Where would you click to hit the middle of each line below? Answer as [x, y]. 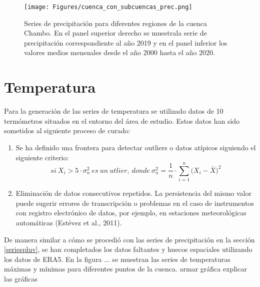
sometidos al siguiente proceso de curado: [67, 130]
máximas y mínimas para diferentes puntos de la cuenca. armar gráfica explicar [125, 269]
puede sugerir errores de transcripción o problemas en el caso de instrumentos [135, 203]
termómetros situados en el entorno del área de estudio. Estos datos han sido [122, 120]
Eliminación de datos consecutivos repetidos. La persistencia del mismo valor [133, 193]
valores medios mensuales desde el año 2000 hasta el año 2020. [119, 52]
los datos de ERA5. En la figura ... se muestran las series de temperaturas [117, 259]
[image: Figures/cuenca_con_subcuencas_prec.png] [108, 7]
